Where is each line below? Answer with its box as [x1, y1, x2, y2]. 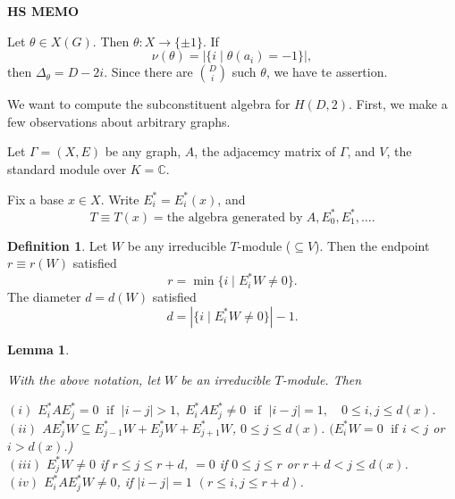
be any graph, [105, 142, 181, 161]
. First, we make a [349, 95, 448, 113]
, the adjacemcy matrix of [194, 142, 336, 161]
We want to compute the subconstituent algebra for [7, 95, 291, 113]
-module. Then [282, 370, 362, 388]
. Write [100, 189, 139, 208]
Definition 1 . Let [7, 236, 108, 254]
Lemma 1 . [7, 339, 70, 358]
